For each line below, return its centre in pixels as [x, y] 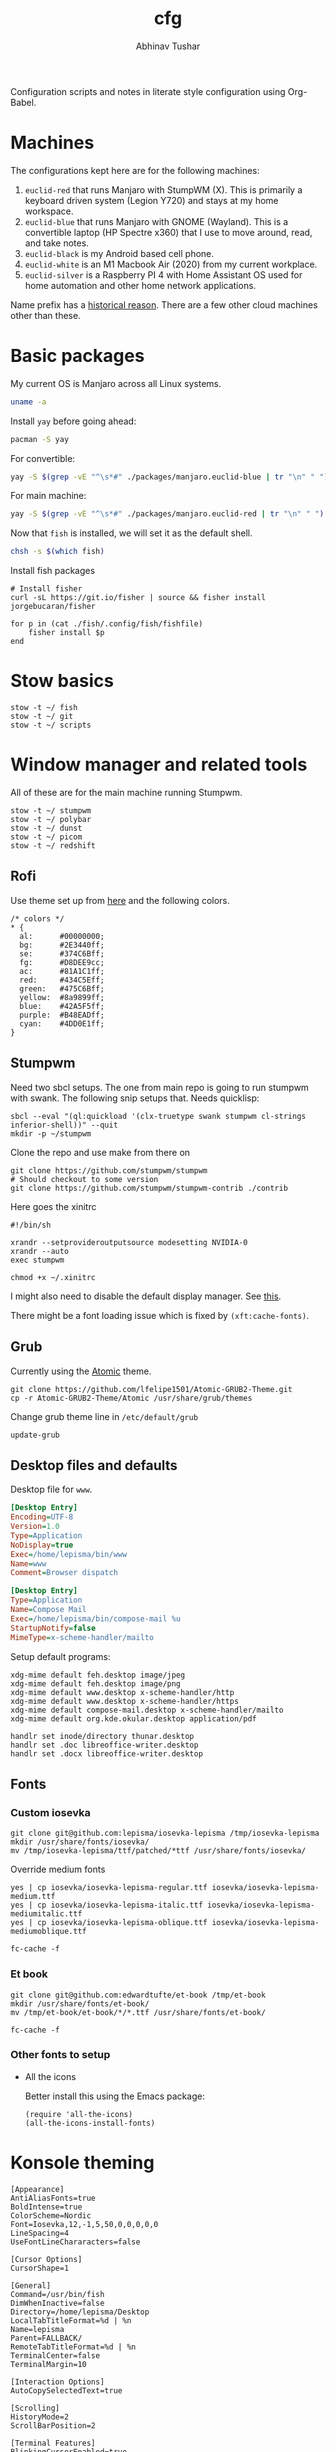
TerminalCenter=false [55, 2355]
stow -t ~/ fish [44, 708]
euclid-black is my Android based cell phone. [119, 253]
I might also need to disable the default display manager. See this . [146, 1296]
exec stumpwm [37, 1260]
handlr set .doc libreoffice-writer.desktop [104, 1745]
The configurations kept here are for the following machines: [135, 170]
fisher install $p [66, 633]
